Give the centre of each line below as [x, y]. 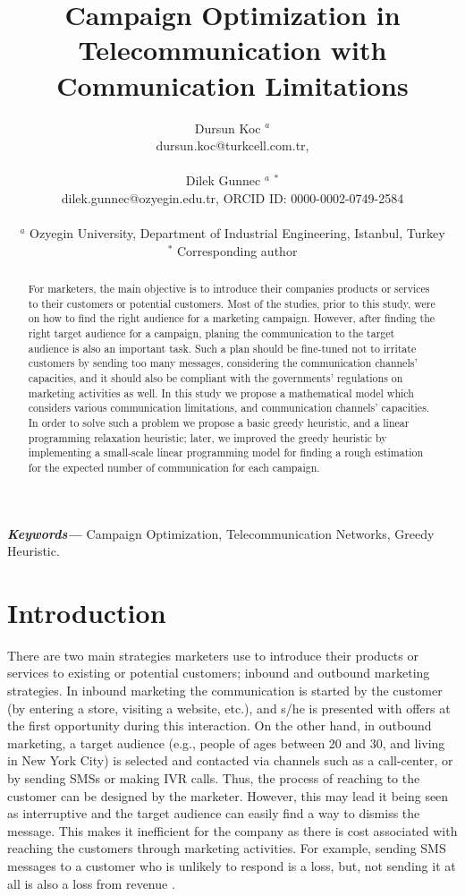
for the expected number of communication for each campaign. [174, 467]
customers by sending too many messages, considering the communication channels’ [223, 363]
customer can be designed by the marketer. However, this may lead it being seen [228, 795]
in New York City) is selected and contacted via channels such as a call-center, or [230, 760]
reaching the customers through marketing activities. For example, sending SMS [227, 848]
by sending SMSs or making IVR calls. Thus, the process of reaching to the [214, 778]
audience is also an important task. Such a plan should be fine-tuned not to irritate [222, 348]
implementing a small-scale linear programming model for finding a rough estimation [226, 452]
